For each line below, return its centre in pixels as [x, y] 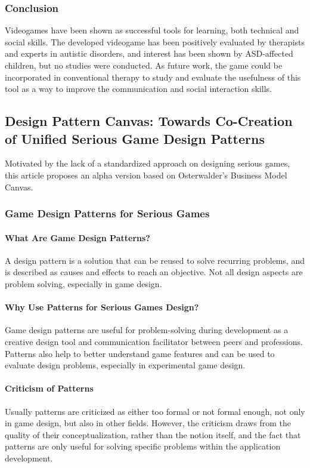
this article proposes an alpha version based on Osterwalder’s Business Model [146, 175]
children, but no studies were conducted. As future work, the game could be [144, 65]
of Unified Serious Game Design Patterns [135, 138]
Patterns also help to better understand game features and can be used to [140, 353]
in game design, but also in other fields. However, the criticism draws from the [148, 423]
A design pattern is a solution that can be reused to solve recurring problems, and [155, 260]
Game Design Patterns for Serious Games [107, 213]
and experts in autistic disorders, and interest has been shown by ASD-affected [149, 53]
